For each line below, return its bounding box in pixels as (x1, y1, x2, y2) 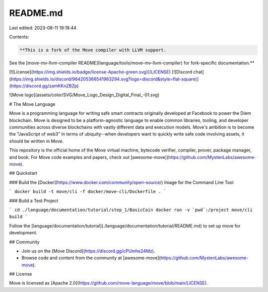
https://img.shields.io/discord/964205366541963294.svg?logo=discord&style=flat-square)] (10, 76, 199, 82)
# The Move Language (9, 101, 56, 107)
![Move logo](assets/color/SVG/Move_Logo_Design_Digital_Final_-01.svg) (9, 92, 160, 98)
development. (9, 230, 37, 236)
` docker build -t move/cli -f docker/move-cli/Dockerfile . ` (9, 189, 166, 195)
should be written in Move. (9, 138, 64, 144)
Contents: (9, 34, 29, 40)
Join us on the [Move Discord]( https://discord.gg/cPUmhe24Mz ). (21, 248, 155, 254)
